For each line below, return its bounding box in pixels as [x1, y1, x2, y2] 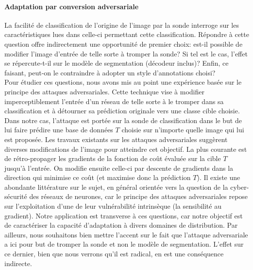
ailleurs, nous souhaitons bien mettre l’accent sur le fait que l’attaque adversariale [4, 229, 248, 239]
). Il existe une [197, 172, 240, 182]
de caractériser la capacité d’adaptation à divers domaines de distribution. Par [4, 220, 238, 230]
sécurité [4, 191, 27, 201]
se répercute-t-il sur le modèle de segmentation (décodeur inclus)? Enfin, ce [4, 58, 229, 68]
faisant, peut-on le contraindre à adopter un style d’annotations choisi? [4, 67, 216, 77]
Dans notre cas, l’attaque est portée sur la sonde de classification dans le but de [4, 115, 242, 125]
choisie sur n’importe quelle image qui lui [121, 125, 244, 135]
